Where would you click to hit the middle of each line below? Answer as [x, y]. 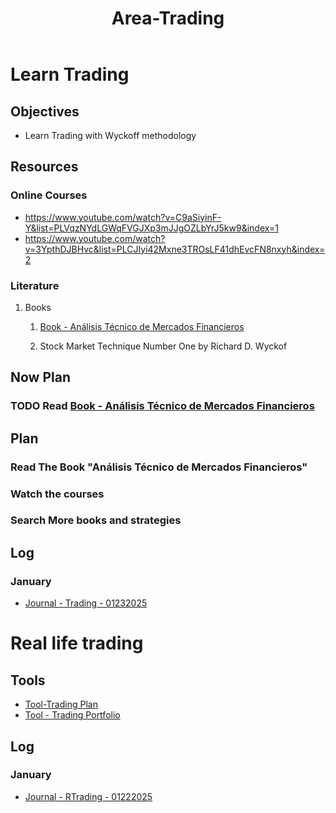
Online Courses [49, 195]
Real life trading [77, 643]
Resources [44, 167]
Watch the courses [57, 494]
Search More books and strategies [96, 520]
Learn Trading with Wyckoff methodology [110, 135]
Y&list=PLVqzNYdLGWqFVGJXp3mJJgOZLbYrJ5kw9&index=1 [151, 228]
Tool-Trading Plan [61, 704]
